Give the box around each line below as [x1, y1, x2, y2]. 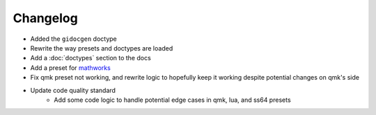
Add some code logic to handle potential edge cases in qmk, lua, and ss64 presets [54, 96, 292, 104]
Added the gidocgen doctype [30, 35, 118, 43]
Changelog [13, 10, 78, 26]
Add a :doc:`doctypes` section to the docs [30, 54, 151, 62]
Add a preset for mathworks [30, 63, 111, 72]
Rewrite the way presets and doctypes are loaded [30, 44, 173, 52]
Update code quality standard [30, 86, 116, 94]
